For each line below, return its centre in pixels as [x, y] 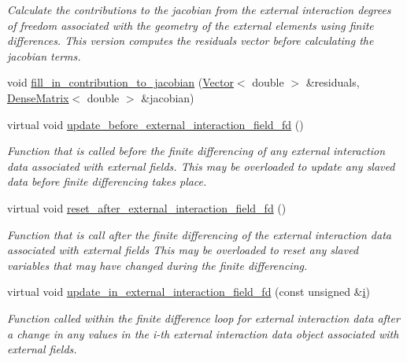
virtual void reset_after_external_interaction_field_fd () [147, 207]
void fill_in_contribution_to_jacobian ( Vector [120, 82]
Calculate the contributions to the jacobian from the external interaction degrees [199, 9]
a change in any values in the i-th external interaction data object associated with [203, 333]
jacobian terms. [44, 55]
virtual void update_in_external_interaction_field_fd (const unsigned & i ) [189, 292]
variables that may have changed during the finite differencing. [157, 265]
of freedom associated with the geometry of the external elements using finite [191, 25]
